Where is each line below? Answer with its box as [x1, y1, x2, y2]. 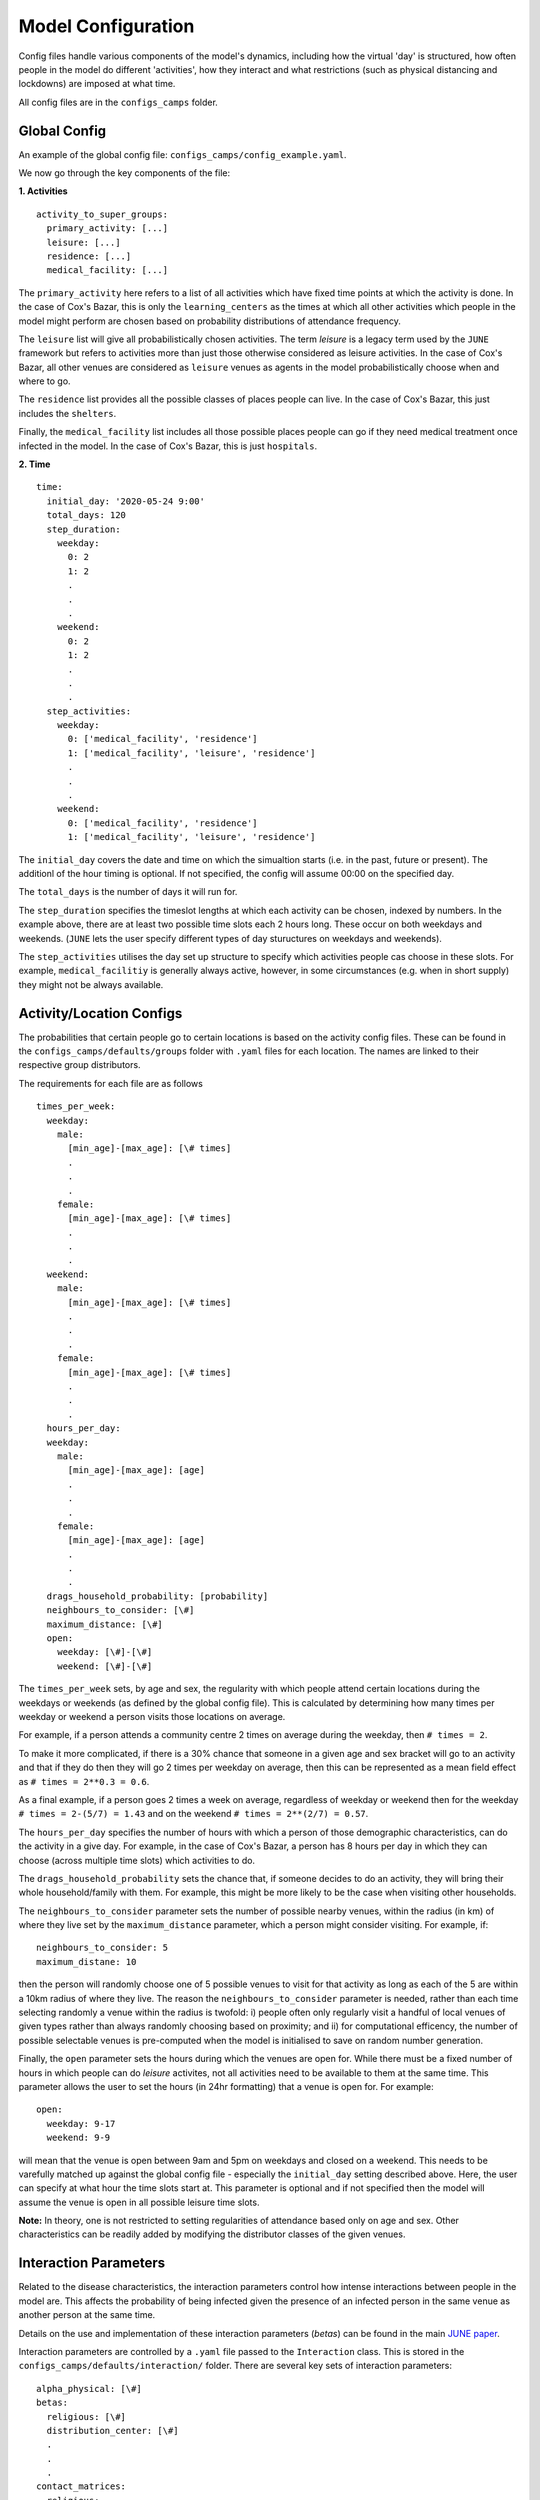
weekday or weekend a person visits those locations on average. [18, 1710, 286, 1722]
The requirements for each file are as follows [18, 1077, 204, 1089]
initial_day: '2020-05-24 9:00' [46, 495, 205, 507]
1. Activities [18, 185, 69, 197]
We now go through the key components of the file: [18, 167, 231, 179]
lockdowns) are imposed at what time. [18, 78, 176, 90]
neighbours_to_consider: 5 [36, 1942, 169, 1954]
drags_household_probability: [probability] [46, 1590, 269, 1602]
